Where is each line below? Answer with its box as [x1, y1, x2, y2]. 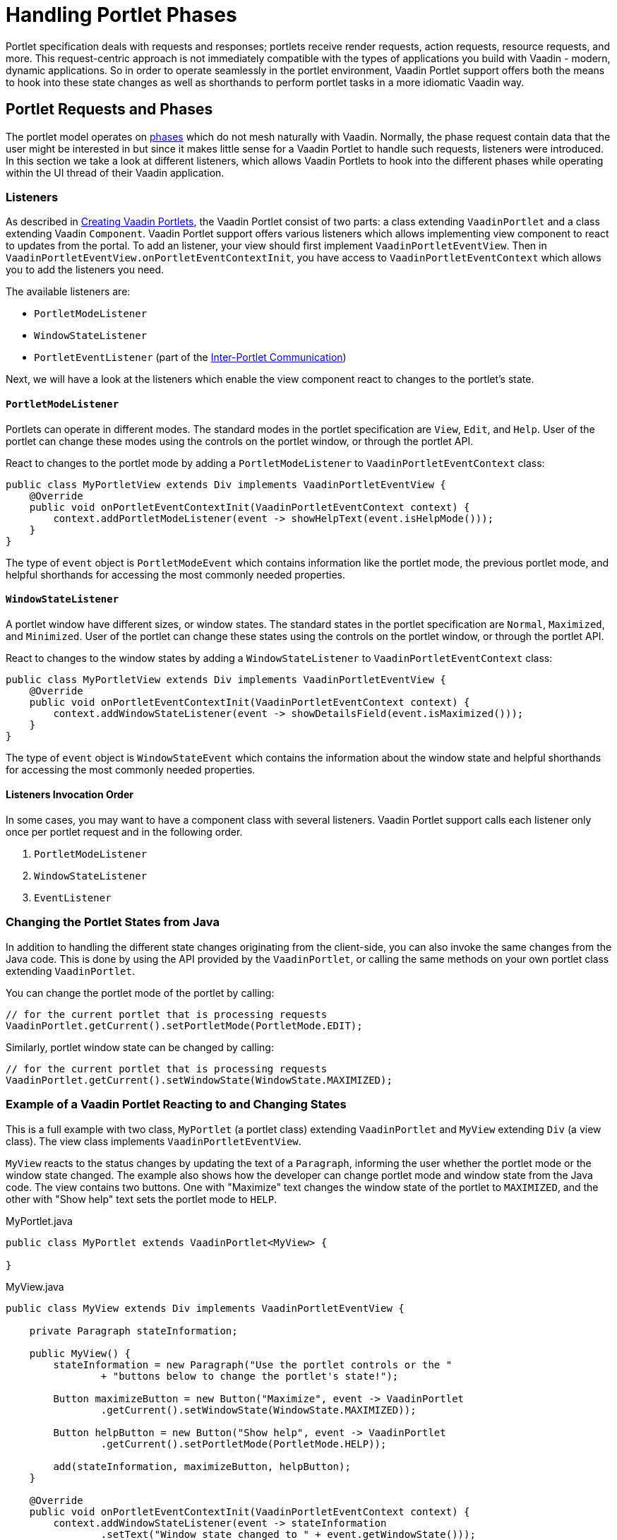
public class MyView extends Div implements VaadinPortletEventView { [6, 1302, 405, 1314]
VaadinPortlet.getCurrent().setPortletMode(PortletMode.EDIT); [6, 1019, 363, 1031]
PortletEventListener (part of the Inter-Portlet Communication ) [34, 351, 347, 364]
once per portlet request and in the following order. [6, 826, 243, 838]
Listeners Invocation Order [6, 788, 133, 801]
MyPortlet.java [6, 1214, 73, 1227]
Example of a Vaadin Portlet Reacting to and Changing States [6, 1097, 347, 1112]
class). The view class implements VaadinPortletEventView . [6, 1135, 301, 1147]
